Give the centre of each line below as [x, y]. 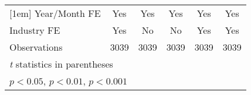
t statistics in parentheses [61, 64]
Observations [36, 47]
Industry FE [35, 30]
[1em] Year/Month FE [55, 13]
